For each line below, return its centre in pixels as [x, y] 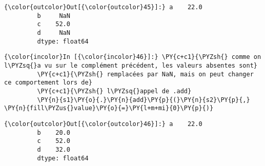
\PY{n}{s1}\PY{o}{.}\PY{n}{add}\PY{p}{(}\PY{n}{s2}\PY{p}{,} [144, 100]
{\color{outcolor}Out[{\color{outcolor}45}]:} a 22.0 [103, 7]
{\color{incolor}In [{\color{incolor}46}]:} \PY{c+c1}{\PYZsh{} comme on [133, 57]
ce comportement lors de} [48, 83]
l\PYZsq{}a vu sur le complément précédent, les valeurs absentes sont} [131, 65]
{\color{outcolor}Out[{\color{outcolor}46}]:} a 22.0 [103, 124]
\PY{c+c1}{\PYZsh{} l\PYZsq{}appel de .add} [114, 91]
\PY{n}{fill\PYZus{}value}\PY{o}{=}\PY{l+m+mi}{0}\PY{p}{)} [109, 108]
